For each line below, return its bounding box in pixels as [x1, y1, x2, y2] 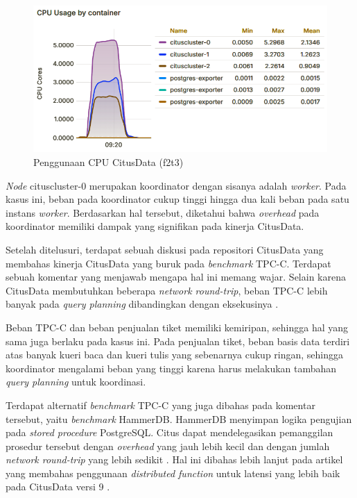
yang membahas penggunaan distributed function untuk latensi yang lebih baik [6, 465, 340, 480]
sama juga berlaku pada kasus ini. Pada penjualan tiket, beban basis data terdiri [6, 333, 350, 348]
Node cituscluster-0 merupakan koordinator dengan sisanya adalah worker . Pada [6, 178, 347, 192]
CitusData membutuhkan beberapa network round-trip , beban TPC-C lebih [6, 283, 328, 297]
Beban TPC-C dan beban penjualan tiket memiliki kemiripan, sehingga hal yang [6, 319, 349, 334]
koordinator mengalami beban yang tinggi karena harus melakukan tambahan [6, 360, 337, 375]
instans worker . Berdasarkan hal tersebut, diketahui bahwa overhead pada [6, 205, 320, 219]
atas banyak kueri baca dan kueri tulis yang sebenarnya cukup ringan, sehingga [6, 347, 344, 362]
